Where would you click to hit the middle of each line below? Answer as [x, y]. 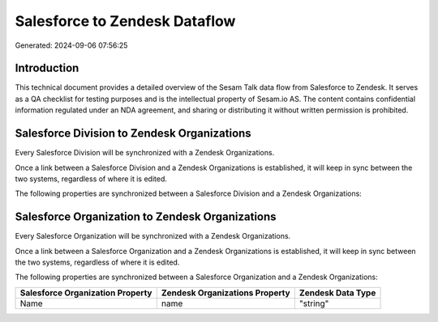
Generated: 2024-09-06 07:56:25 [71, 45]
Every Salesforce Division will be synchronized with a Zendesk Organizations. [145, 153]
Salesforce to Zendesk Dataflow [125, 21]
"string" [314, 303]
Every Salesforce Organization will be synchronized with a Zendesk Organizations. [153, 236]
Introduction [47, 68]
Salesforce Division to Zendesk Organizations [133, 133]
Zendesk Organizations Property [226, 293]
